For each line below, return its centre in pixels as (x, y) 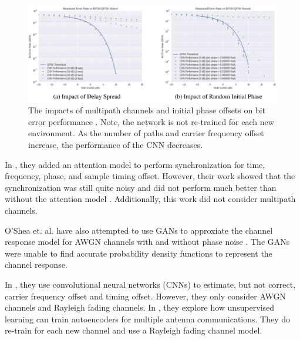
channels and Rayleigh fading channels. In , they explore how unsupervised (140, 307)
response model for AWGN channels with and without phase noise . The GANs (147, 242)
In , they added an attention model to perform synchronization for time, (135, 164)
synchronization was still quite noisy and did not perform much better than (141, 187)
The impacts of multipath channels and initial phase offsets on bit (147, 110)
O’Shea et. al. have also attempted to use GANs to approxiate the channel (139, 230)
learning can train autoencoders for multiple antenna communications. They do (148, 319)
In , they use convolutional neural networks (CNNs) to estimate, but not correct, (150, 284)
